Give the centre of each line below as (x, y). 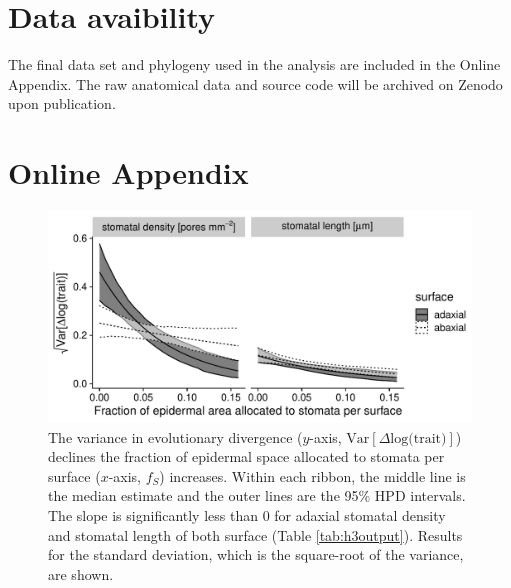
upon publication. (62, 103)
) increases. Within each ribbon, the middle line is (312, 475)
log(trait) (418, 438)
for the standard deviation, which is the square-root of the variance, (256, 554)
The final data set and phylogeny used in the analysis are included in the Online (254, 64)
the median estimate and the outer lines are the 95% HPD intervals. (257, 495)
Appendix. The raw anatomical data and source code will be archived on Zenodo (255, 83)
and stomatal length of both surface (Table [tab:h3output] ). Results (255, 534)
